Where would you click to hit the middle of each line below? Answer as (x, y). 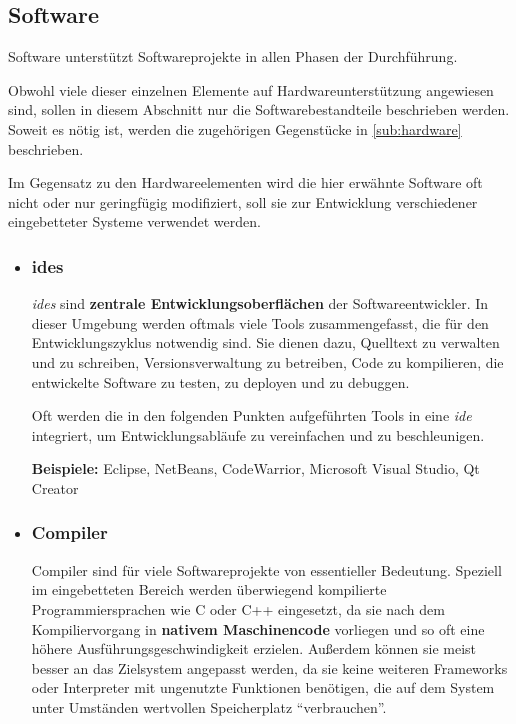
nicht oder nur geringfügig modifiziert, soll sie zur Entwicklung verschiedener (243, 201)
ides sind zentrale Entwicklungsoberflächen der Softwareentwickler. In (260, 303)
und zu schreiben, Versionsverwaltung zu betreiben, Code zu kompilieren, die (267, 361)
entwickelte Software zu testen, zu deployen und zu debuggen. (220, 381)
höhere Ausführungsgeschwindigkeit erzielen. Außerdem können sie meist (254, 648)
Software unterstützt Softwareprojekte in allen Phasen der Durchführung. (233, 56)
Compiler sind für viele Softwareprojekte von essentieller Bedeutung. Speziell (266, 569)
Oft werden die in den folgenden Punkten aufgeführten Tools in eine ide (251, 415)
